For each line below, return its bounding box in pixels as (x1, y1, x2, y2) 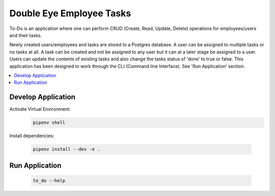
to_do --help (33, 178, 66, 183)
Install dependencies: (9, 133, 54, 139)
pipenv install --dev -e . (33, 146, 100, 152)
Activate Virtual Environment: (9, 106, 71, 112)
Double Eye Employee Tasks (9, 8, 131, 19)
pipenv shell (33, 120, 66, 125)
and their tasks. (9, 32, 42, 38)
